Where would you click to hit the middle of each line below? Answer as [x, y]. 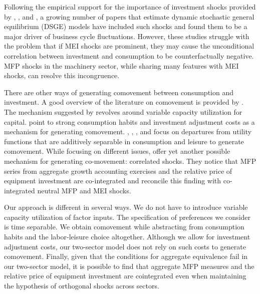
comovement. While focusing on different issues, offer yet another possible [117, 151]
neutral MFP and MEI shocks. [84, 190]
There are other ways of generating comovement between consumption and [119, 92]
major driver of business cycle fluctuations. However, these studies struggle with [127, 36]
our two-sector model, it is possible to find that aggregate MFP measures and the [129, 266]
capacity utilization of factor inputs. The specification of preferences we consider [127, 217]
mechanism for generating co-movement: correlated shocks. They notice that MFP [130, 161]
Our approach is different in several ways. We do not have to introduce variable [126, 207]
